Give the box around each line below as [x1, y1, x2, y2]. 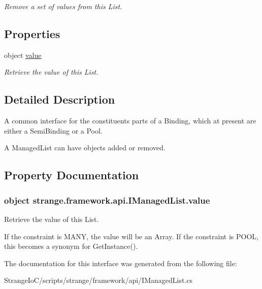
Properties [4, 25, 60, 41]
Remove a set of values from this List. [4, 1, 122, 11]
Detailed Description [4, 91, 115, 107]
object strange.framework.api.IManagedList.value [4, 194, 210, 206]
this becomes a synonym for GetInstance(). [4, 241, 138, 251]
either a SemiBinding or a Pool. [4, 125, 103, 136]
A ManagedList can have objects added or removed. [4, 142, 166, 153]
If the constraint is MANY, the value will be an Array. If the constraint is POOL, [4, 231, 258, 241]
